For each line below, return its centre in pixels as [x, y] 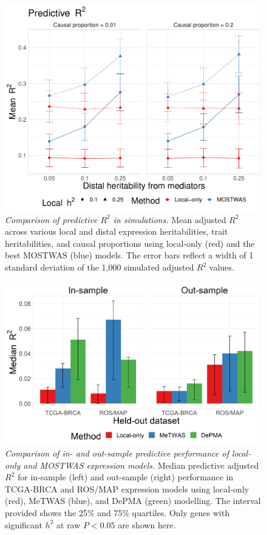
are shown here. [147, 524]
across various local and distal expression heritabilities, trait [117, 231]
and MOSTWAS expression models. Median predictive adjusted [141, 465]
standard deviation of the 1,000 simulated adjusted [100, 267]
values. [222, 267]
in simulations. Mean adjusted [170, 219]
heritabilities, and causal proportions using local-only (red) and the [130, 243]
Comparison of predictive [51, 219]
